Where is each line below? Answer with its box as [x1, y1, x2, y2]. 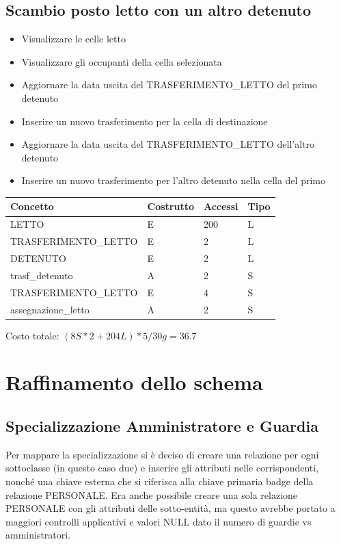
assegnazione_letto [10, 302, 90, 316]
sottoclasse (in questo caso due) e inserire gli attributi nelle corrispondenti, [5, 461, 319, 475]
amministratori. [5, 528, 71, 542]
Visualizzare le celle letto [21, 31, 126, 46]
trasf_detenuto [10, 268, 73, 282]
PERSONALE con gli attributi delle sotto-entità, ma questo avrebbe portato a [5, 501, 336, 515]
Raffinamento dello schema [5, 368, 263, 396]
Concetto [10, 199, 54, 213]
